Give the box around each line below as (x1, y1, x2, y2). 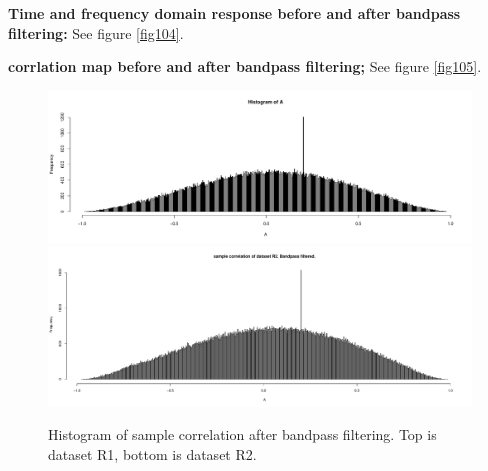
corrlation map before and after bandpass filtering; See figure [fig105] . (8, 56, 482, 77)
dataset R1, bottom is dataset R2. (48, 443, 257, 464)
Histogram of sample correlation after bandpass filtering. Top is (48, 424, 437, 445)
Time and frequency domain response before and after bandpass (8, 3, 461, 23)
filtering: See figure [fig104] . (8, 22, 184, 43)
